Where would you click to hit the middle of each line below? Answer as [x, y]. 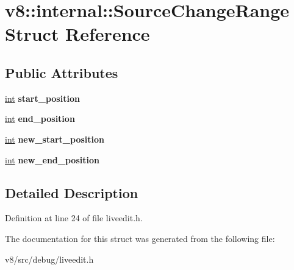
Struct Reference [77, 34]
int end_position [40, 119]
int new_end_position [52, 159]
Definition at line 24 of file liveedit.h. [74, 218]
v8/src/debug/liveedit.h [49, 259]
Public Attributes [62, 72]
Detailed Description [72, 192]
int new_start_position [55, 139]
